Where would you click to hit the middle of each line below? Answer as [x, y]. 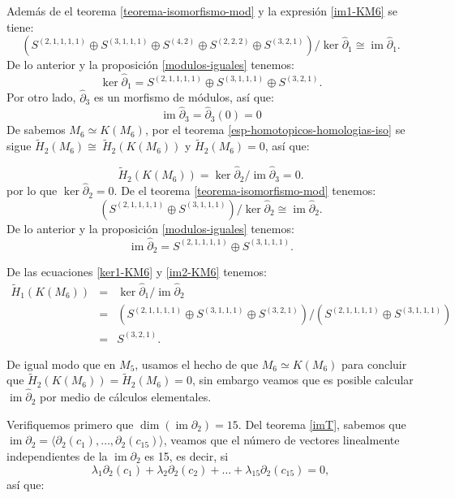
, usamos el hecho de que [197, 364]
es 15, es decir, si [187, 455]
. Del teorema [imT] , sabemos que [322, 424]
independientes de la [57, 455]
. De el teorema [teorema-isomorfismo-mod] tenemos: [245, 191]
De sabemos [36, 130]
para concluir [374, 364]
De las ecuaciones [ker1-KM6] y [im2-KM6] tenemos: [137, 272]
